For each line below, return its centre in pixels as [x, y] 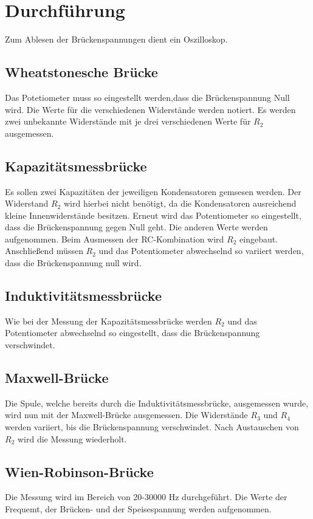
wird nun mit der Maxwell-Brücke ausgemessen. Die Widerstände [126, 415]
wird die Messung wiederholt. [72, 438]
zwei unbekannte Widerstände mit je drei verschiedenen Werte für [128, 121]
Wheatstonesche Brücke [81, 72]
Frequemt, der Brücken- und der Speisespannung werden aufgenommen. [138, 509]
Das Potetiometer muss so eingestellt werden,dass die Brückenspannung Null [147, 97]
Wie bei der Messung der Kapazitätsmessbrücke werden [108, 321]
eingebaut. [259, 239]
